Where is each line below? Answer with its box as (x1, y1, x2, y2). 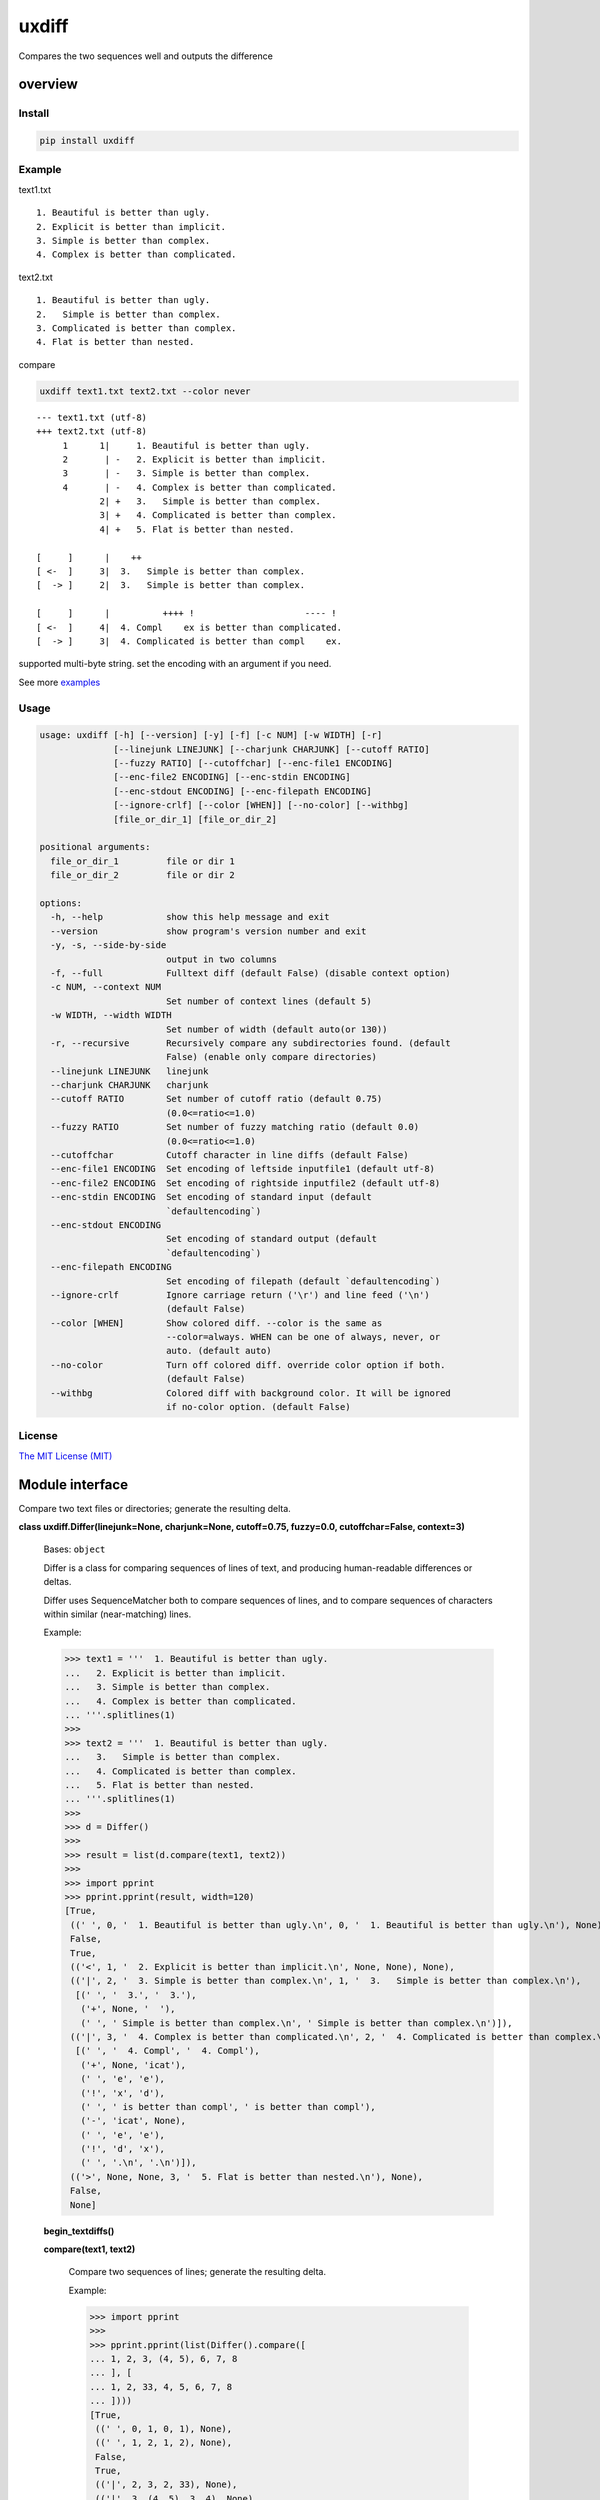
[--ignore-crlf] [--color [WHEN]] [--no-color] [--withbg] (113, 800, 409, 811)
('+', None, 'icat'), (80, 2059, 187, 2070)
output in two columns (165, 953, 277, 965)
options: (39, 897, 83, 909)
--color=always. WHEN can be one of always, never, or (165, 1331, 441, 1343)
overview (18, 76, 79, 93)
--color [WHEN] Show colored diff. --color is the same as (50, 1317, 383, 1329)
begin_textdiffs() (43, 2225, 115, 2237)
